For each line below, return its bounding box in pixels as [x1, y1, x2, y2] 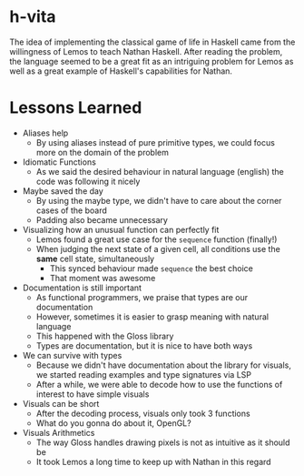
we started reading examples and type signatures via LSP [35, 369, 252, 380]
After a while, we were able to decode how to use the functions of [35, 379, 283, 390]
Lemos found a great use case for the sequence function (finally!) [35, 234, 278, 245]
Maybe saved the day [22, 185, 104, 197]
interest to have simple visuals [35, 389, 150, 400]
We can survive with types [22, 349, 123, 360]
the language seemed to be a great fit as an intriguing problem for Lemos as [9, 56, 294, 66]
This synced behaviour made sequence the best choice [49, 262, 254, 274]
